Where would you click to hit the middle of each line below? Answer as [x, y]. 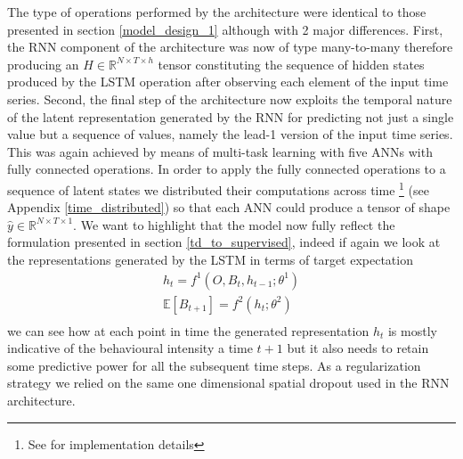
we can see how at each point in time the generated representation [188, 330]
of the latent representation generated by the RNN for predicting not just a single [231, 116]
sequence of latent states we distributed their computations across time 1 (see [218, 188]
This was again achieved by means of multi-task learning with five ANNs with [220, 151]
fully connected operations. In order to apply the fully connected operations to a [227, 169]
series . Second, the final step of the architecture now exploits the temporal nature [230, 98]
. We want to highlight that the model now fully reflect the [234, 224]
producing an [43, 64]
